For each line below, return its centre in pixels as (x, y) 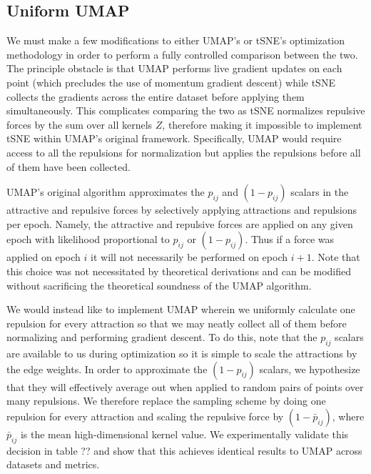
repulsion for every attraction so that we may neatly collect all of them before (177, 323)
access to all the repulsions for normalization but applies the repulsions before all (184, 152)
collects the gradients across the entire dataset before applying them (156, 96)
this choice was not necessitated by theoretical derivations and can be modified (179, 271)
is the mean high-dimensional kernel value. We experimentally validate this (184, 434)
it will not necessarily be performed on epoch (189, 257)
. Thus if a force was (290, 239)
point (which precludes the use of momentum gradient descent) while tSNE (171, 82)
